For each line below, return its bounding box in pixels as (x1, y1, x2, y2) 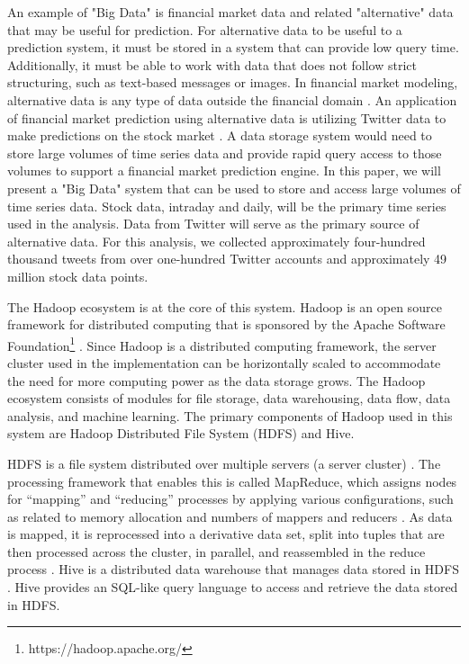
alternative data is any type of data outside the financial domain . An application (7, 90, 457, 109)
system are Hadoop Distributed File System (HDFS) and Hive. (7, 424, 355, 443)
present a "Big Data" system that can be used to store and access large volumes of (7, 178, 461, 197)
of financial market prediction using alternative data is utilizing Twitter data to (7, 108, 446, 127)
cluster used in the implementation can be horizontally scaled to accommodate (7, 353, 441, 372)
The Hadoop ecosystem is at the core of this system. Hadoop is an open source (7, 297, 442, 316)
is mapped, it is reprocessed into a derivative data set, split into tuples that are (7, 525, 445, 543)
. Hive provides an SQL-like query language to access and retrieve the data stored (7, 578, 458, 597)
